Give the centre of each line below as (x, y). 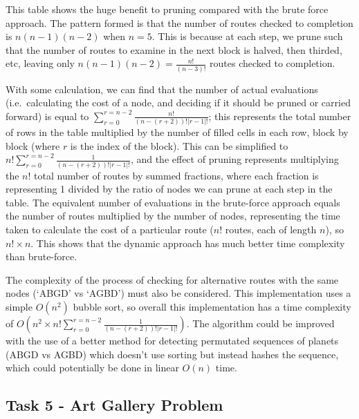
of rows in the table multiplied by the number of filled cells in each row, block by (177, 132)
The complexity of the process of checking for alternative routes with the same (172, 279)
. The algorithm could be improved (260, 323)
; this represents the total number (280, 116)
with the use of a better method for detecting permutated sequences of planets (172, 341)
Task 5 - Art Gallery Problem (114, 405)
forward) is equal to (47, 116)
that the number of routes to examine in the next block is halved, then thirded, (174, 49)
